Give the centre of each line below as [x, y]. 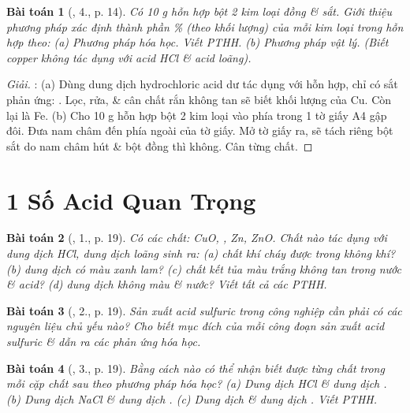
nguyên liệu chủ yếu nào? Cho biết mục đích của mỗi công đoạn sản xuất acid [196, 326]
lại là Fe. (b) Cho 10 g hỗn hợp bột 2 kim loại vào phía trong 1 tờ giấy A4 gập [197, 115]
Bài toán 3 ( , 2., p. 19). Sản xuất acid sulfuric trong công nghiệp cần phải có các [204, 310]
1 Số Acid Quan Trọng [131, 200]
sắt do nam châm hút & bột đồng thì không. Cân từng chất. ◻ [160, 145]
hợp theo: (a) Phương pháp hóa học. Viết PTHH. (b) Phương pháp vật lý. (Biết [198, 42]
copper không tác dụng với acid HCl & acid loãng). [129, 57]
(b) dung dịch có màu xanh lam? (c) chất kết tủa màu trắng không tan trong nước [204, 268]
